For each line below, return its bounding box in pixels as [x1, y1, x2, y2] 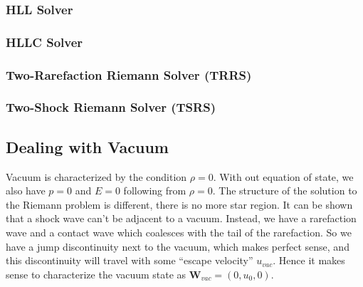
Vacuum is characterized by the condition [6, 169, 187, 184]
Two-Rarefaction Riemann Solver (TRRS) [6, 66, 252, 83]
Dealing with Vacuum [6, 135, 169, 157]
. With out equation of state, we [213, 169, 354, 184]
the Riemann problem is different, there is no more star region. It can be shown [6, 197, 353, 212]
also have [6, 183, 46, 198]
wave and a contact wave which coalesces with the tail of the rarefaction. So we [6, 224, 352, 239]
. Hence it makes [273, 253, 345, 268]
